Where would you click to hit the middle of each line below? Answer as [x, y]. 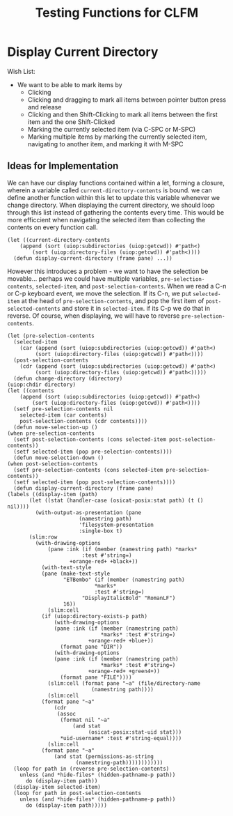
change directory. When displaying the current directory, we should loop [111, 205]
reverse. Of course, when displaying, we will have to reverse [94, 316]
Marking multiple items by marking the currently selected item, [117, 137]
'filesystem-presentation [116, 525]
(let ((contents [31, 391]
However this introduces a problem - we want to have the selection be [108, 271]
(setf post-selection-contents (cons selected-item [90, 439]
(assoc [66, 714]
